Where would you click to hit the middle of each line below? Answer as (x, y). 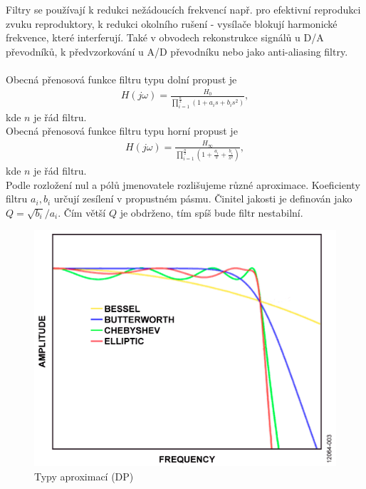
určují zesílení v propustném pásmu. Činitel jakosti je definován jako (203, 199)
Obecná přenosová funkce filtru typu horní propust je (122, 131)
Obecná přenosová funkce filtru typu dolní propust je (121, 79)
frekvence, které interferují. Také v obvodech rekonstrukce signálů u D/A (165, 37)
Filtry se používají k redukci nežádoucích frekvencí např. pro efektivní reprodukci (183, 9)
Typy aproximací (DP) (84, 476)
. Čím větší (82, 212)
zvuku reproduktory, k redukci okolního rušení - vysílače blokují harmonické (172, 23)
